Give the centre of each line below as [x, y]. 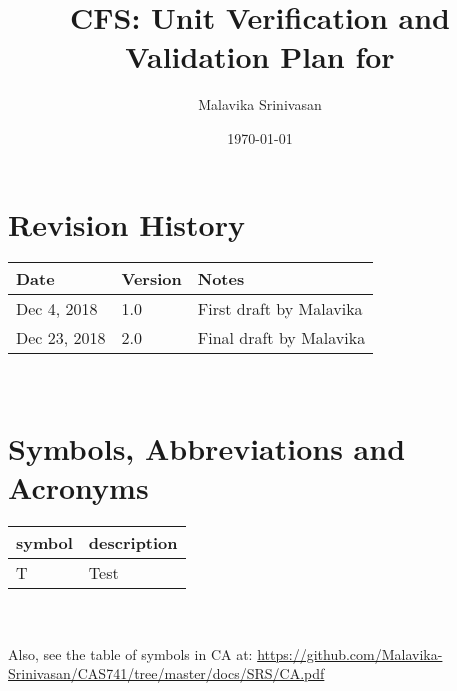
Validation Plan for [260, 56]
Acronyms [78, 487]
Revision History [126, 223]
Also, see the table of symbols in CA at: [130, 653]
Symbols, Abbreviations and [207, 448]
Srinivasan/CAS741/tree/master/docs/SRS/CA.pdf [166, 673]
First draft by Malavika [280, 309]
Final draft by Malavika [281, 338]
